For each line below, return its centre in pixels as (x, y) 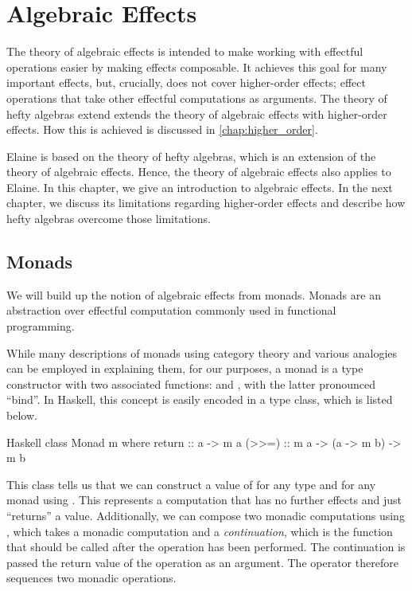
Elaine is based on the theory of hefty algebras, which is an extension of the (191, 156)
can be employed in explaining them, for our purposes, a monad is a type (185, 368)
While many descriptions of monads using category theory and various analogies (202, 352)
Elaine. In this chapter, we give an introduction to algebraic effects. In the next (200, 187)
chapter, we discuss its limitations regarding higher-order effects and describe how (206, 203)
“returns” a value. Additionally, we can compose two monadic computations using (206, 515)
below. (22, 415)
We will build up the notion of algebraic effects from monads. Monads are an (194, 294)
